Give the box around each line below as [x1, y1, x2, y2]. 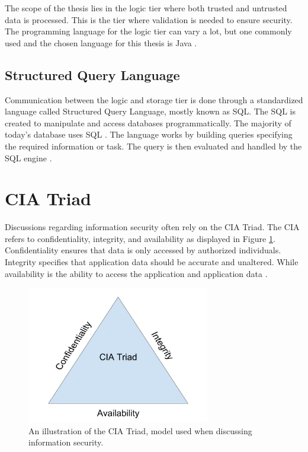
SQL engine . [5, 151, 52, 164]
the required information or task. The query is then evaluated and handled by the [5, 139, 302, 152]
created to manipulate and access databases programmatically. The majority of [5, 116, 291, 129]
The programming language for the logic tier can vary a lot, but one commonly [5, 25, 292, 37]
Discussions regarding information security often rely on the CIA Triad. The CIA [5, 221, 300, 233]
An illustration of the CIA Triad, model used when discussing [28, 424, 252, 437]
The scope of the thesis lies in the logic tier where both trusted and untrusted [5, 2, 287, 14]
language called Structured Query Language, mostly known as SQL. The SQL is [5, 105, 296, 117]
